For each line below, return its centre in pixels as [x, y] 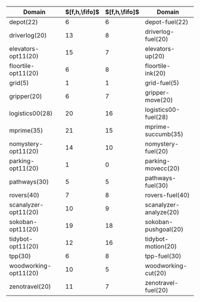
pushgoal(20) [164, 229]
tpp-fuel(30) [163, 256]
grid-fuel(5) [162, 83]
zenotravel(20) [30, 287]
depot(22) [24, 22]
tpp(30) [20, 256]
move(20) [159, 100]
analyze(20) [162, 212]
